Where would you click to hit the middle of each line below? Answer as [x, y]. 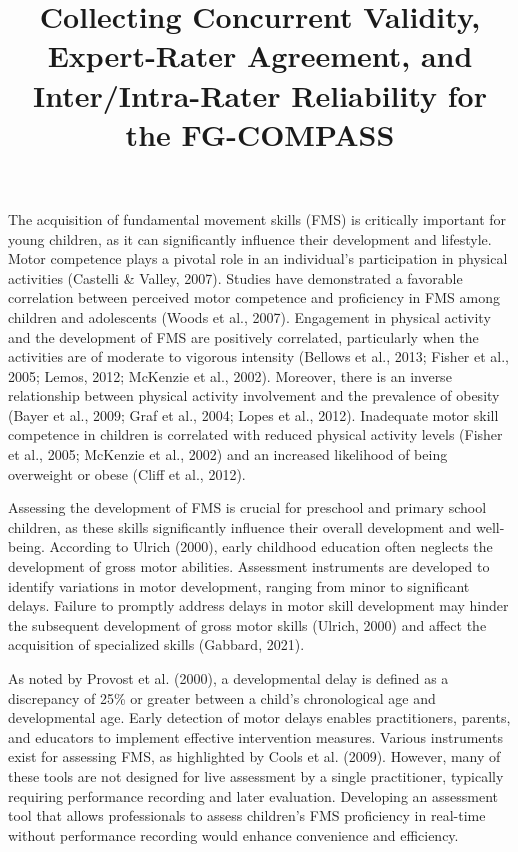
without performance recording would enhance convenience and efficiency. [233, 834]
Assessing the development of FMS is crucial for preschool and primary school [247, 507]
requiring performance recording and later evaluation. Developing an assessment [253, 795]
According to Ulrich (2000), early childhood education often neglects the [271, 546]
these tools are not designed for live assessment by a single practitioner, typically [256, 775]
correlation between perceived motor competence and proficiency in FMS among [254, 297]
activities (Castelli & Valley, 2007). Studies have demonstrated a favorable [235, 277]
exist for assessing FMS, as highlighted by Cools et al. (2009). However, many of [254, 756]
